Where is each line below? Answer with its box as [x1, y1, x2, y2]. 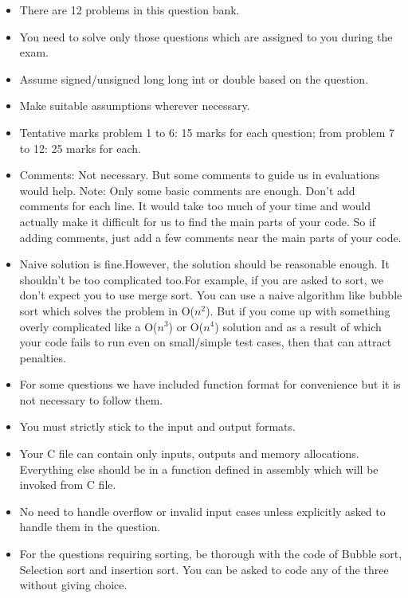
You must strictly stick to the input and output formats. [19, 418, 296, 435]
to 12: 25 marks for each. [19, 139, 141, 156]
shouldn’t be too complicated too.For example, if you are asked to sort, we [19, 271, 384, 287]
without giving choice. [19, 577, 127, 593]
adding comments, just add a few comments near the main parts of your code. [19, 229, 402, 245]
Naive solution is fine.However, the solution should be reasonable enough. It [19, 256, 390, 272]
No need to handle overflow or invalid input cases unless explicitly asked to [19, 502, 386, 519]
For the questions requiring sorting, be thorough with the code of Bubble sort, [19, 545, 402, 562]
